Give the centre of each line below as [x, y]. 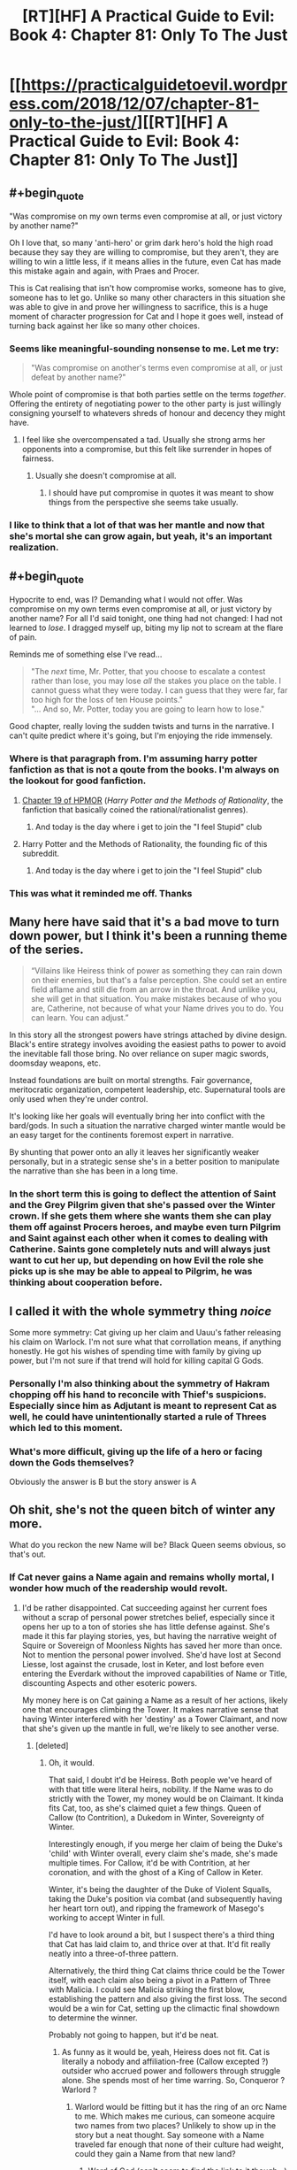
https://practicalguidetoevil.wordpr [154, 85]
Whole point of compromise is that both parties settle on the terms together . [148, 395]
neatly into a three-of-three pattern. [113, 1953]
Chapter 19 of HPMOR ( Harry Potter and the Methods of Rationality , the [152, 800]
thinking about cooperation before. [86, 1282]
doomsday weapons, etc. [55, 1063]
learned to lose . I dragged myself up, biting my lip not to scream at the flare [146, 628]
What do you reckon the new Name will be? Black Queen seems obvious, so [148, 1545]
